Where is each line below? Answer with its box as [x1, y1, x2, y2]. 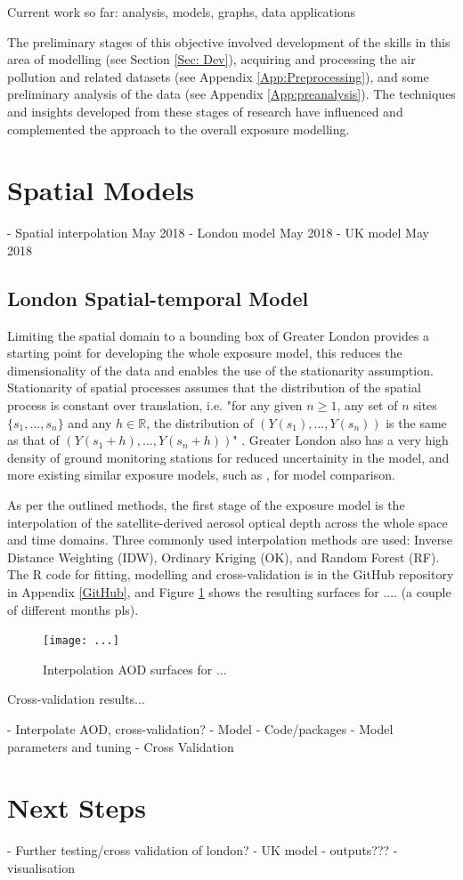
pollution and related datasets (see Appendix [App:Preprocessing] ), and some [7, 67, 429, 85]
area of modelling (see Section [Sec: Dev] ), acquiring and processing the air [7, 50, 416, 69]
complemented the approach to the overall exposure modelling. [7, 119, 350, 138]
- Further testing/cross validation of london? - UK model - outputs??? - [7, 841, 398, 860]
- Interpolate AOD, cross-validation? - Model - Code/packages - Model [7, 720, 394, 739]
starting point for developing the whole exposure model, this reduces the [7, 343, 402, 362]
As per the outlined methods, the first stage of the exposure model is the [7, 496, 405, 514]
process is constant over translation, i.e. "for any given [7, 396, 303, 415]
